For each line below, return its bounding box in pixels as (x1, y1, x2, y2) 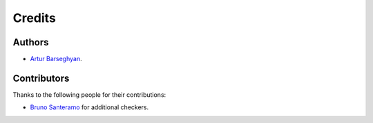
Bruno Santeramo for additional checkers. (30, 103, 149, 111)
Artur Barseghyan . (30, 55, 82, 63)
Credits (12, 10, 57, 25)
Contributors (12, 72, 70, 84)
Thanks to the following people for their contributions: (12, 90, 166, 99)
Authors (12, 36, 49, 48)
